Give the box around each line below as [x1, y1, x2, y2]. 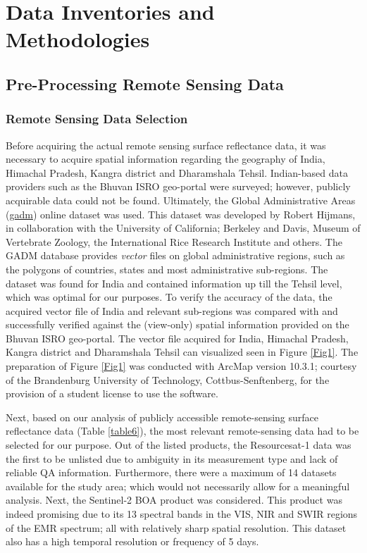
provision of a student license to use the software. [6, 386, 218, 401]
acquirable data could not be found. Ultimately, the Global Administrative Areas [6, 192, 356, 207]
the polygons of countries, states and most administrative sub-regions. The [6, 261, 328, 276]
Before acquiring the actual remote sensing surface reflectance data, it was [6, 137, 326, 152]
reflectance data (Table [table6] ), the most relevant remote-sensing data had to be [6, 423, 359, 438]
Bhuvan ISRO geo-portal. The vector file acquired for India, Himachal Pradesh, [6, 330, 349, 345]
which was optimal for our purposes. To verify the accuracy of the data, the [6, 290, 332, 304]
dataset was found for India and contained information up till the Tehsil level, [6, 275, 342, 290]
